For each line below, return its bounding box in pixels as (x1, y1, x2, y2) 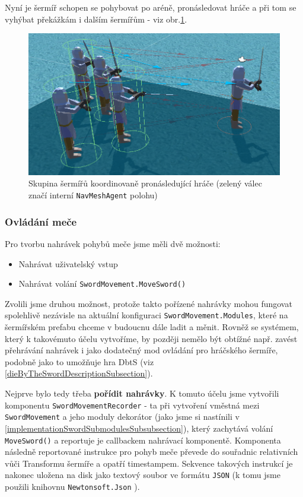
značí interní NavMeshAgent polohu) (28, 189, 158, 201)
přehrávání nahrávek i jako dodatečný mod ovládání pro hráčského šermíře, (5, 344, 278, 356)
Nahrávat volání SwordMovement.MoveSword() (18, 277, 186, 290)
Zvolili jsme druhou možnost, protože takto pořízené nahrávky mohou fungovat (5, 297, 292, 309)
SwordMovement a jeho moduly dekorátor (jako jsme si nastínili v (5, 410, 240, 423)
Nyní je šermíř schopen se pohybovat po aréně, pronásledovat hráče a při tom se (5, 1, 296, 13)
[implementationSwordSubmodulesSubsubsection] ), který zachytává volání (5, 422, 273, 434)
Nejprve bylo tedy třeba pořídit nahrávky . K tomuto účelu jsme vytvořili (5, 387, 279, 400)
